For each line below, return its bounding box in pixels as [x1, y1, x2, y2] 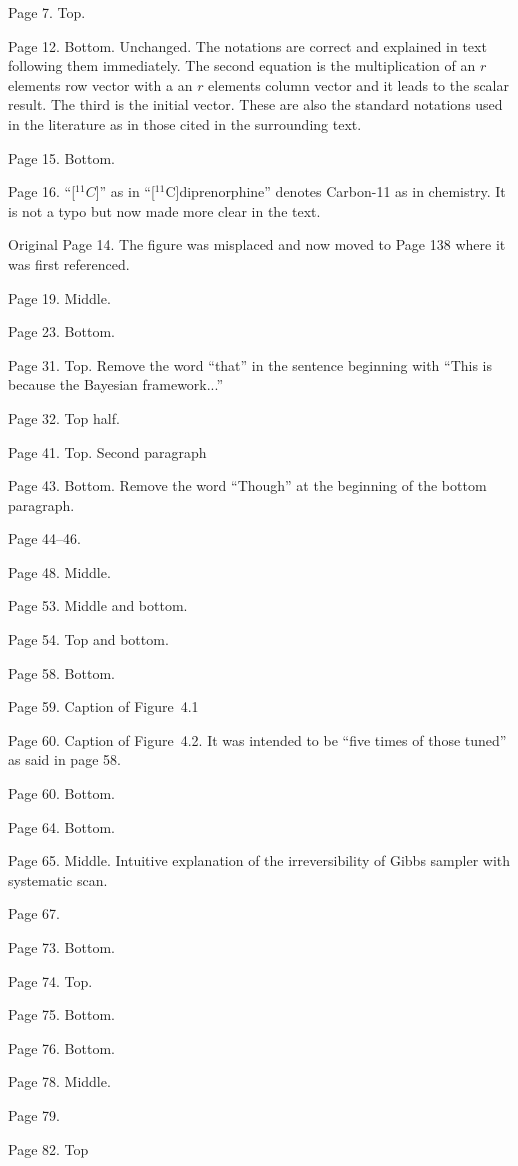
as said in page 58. [8, 749, 121, 770]
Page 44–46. [8, 528, 81, 549]
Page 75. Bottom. [8, 1004, 115, 1025]
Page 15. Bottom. [8, 147, 115, 168]
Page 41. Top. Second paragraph [8, 441, 207, 462]
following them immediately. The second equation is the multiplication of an [8, 55, 476, 76]
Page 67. [8, 903, 60, 924]
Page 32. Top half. [8, 407, 120, 428]
